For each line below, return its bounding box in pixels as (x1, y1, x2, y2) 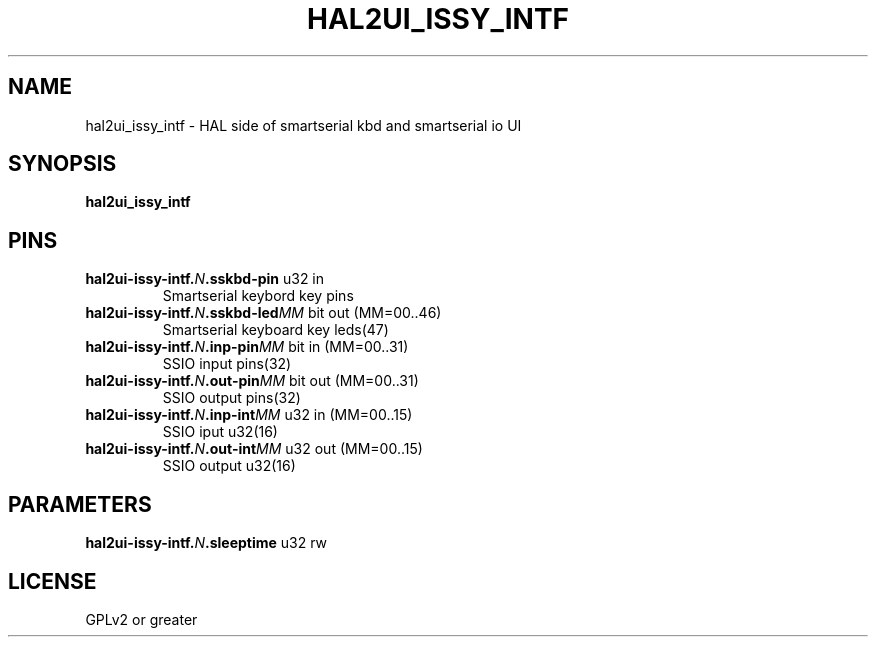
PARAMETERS (8, 491, 152, 517)
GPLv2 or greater (85, 610, 198, 628)
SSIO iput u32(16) (162, 423, 278, 441)
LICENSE (8, 568, 97, 594)
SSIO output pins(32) (162, 389, 301, 407)
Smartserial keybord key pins (162, 287, 354, 305)
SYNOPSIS (8, 151, 117, 177)
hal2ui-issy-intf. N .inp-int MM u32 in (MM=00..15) (85, 406, 413, 424)
